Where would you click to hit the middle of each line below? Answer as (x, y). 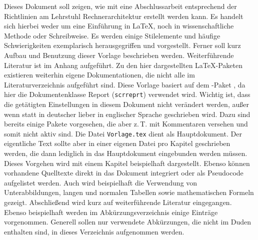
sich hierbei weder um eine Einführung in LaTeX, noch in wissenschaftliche (119, 26)
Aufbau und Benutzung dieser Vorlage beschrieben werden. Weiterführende (119, 55)
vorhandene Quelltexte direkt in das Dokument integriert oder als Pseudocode (124, 173)
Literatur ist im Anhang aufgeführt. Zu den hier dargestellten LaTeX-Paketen (123, 65)
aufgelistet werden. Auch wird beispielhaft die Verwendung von (101, 182)
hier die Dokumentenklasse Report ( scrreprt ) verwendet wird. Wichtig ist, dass (127, 94)
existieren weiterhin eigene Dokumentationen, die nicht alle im (99, 75)
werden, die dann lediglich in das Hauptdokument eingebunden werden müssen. (126, 153)
